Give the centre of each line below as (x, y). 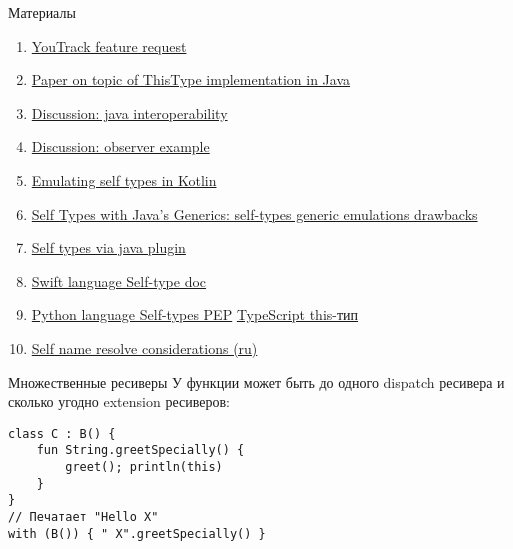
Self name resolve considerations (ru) (144, 347)
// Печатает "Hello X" (83, 517)
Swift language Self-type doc (119, 280)
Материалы (42, 12)
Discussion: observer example (120, 146)
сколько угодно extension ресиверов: (119, 401)
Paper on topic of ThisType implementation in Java (191, 79)
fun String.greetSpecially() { (140, 450)
